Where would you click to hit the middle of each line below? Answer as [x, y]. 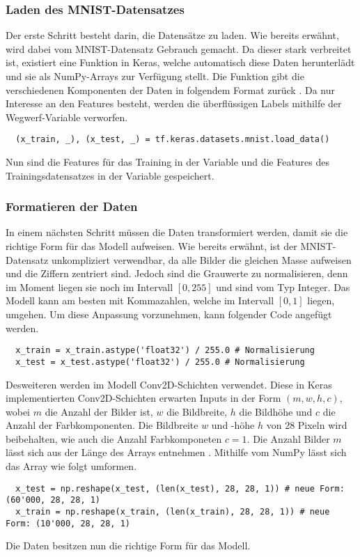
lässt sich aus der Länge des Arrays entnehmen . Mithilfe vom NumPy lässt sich [176, 452]
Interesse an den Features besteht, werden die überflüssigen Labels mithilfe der [174, 103]
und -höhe [233, 425]
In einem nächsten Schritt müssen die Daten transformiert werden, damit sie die [177, 232]
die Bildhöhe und [276, 411]
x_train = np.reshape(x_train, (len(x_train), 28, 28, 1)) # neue [173, 511]
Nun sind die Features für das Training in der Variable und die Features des [168, 162]
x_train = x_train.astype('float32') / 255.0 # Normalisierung [165, 351]
